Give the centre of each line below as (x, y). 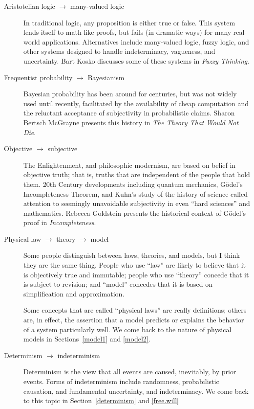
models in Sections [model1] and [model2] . (87, 339)
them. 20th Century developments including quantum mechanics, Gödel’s (133, 184)
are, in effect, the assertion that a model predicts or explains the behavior (134, 320)
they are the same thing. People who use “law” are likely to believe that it (135, 265)
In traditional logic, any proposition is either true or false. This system (129, 22)
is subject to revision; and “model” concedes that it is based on (118, 284)
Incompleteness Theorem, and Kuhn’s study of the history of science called (136, 193)
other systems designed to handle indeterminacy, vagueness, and (119, 51)
